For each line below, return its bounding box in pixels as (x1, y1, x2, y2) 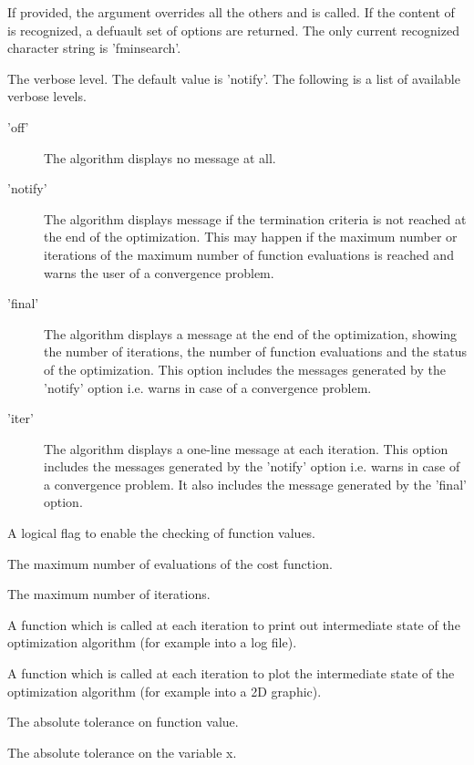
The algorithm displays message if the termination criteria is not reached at (44, 209, 467, 228)
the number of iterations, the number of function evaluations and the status (44, 342, 468, 361)
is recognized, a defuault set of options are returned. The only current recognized (7, 20, 459, 39)
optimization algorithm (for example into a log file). (7, 633, 297, 652)
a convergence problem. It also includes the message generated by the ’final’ (44, 474, 467, 493)
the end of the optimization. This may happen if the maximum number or (44, 227, 458, 246)
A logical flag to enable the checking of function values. (7, 523, 316, 543)
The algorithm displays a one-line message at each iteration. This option (44, 439, 448, 458)
